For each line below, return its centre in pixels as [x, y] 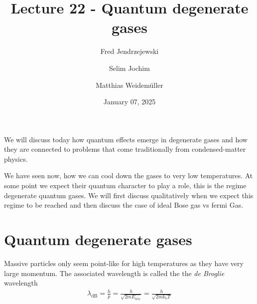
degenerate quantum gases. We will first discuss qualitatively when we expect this [129, 195]
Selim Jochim [129, 68]
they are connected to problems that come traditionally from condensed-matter [125, 149]
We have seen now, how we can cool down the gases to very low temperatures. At [128, 175]
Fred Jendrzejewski [129, 51]
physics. [16, 158]
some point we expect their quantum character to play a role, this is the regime [125, 185]
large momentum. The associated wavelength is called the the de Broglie [114, 273]
